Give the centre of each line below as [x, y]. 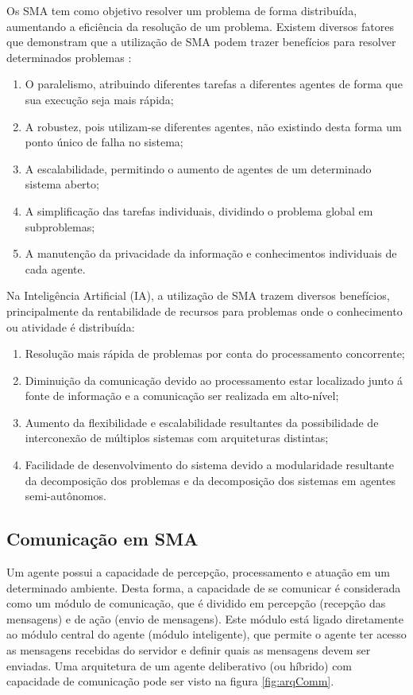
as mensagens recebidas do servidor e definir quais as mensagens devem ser [189, 650]
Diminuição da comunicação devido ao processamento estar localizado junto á [214, 380]
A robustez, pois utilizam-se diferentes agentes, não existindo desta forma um [213, 126]
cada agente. [55, 268]
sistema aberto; [62, 184]
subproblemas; [60, 226]
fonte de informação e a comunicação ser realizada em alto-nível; [182, 396]
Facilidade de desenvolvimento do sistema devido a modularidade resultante [209, 465]
